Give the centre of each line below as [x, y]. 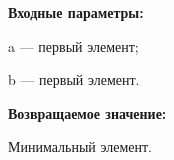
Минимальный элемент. [80, 146]
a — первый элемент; [73, 45]
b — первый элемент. [74, 79]
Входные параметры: [76, 12]
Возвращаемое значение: [87, 112]
